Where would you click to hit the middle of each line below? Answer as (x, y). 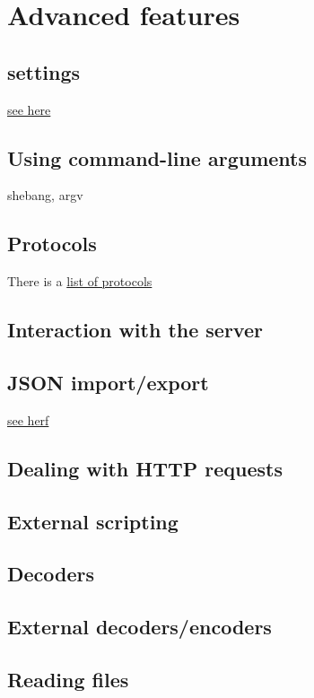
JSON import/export (108, 382)
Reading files (68, 679)
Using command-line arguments (157, 157)
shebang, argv (45, 195)
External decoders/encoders (140, 627)
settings (44, 71)
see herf (28, 419)
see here (29, 109)
